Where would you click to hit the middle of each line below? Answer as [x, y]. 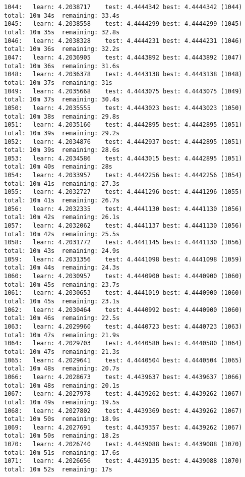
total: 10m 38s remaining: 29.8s [62, 116]
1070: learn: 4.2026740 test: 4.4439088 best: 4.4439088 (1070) [123, 444]
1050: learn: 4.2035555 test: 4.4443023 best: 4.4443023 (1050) [123, 108]
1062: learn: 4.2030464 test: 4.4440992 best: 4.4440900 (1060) [123, 310]
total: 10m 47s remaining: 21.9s [62, 335]
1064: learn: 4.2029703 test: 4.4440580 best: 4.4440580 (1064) [123, 343]
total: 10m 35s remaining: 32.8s [62, 32]
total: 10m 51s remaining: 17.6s [62, 453]
